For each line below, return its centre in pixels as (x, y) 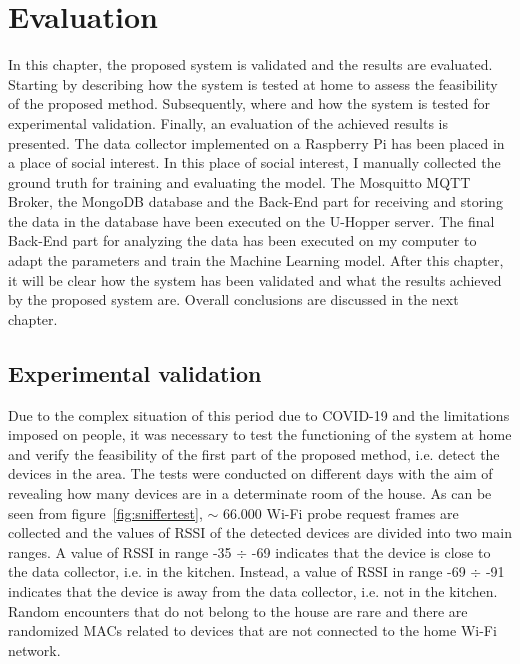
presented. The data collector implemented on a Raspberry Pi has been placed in (256, 142)
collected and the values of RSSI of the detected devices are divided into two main (260, 532)
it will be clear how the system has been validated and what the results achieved (255, 279)
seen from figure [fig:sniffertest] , (105, 512)
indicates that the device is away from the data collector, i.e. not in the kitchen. (253, 590)
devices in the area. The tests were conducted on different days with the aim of (250, 473)
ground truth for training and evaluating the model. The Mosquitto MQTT (239, 181)
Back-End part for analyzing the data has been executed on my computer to (242, 240)
